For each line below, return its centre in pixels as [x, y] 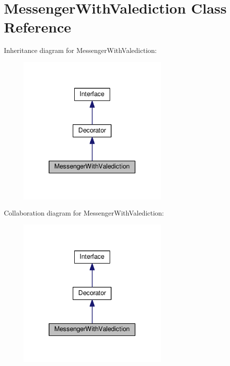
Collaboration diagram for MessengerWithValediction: [84, 213]
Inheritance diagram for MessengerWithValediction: [80, 50]
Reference [38, 27]
